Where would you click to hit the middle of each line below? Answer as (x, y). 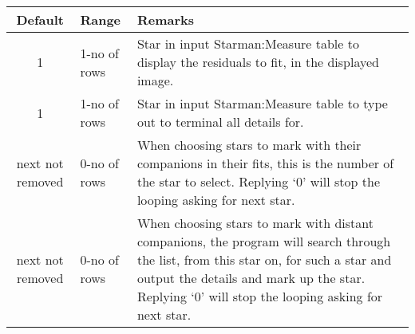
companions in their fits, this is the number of (265, 163)
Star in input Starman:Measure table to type (262, 103)
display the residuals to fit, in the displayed (258, 62)
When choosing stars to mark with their (249, 145)
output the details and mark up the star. (251, 278)
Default (40, 20)
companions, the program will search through (264, 241)
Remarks (165, 20)
